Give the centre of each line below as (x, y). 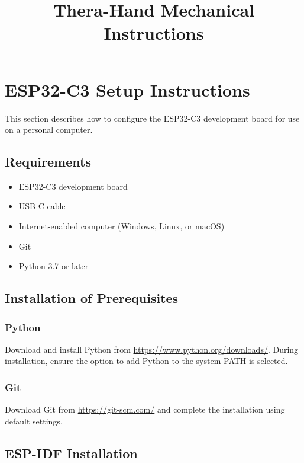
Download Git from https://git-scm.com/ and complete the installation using (145, 409)
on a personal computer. (49, 130)
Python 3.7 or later (54, 266)
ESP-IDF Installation (71, 453)
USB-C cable (42, 206)
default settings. (34, 421)
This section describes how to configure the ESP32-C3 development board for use (152, 118)
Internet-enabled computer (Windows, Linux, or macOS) (122, 226)
